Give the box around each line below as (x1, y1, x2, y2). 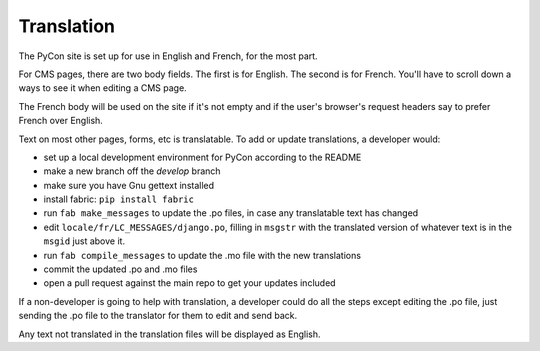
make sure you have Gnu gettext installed (43, 179, 215, 191)
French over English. (18, 115, 104, 127)
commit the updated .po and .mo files (43, 263, 198, 275)
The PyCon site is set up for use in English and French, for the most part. (18, 50, 319, 62)
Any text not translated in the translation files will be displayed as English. (18, 328, 321, 340)
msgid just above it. (43, 235, 125, 247)
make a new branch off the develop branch (43, 165, 221, 177)
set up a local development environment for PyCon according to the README (43, 151, 362, 163)
